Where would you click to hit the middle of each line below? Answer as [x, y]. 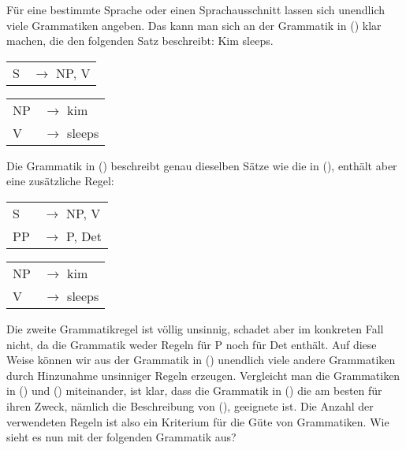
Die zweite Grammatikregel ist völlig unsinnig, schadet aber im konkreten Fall [195, 328]
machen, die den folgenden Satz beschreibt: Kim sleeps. [140, 41]
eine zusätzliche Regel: [60, 181]
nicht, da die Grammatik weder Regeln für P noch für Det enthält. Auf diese [192, 344]
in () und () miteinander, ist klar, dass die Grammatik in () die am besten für [194, 390]
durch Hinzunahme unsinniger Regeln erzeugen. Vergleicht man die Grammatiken [203, 375]
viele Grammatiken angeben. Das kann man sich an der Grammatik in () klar [194, 25]
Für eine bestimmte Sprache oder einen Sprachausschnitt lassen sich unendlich [196, 9]
